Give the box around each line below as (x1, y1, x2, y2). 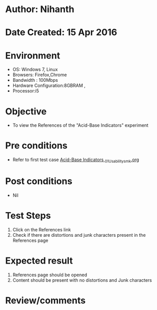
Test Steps (5, 210, 51, 222)
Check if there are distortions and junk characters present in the (12, 232, 146, 238)
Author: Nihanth (5, 4, 75, 15)
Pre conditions (5, 140, 68, 151)
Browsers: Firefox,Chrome (12, 72, 67, 78)
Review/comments (5, 294, 86, 306)
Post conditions (5, 176, 73, 187)
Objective (5, 106, 47, 117)
